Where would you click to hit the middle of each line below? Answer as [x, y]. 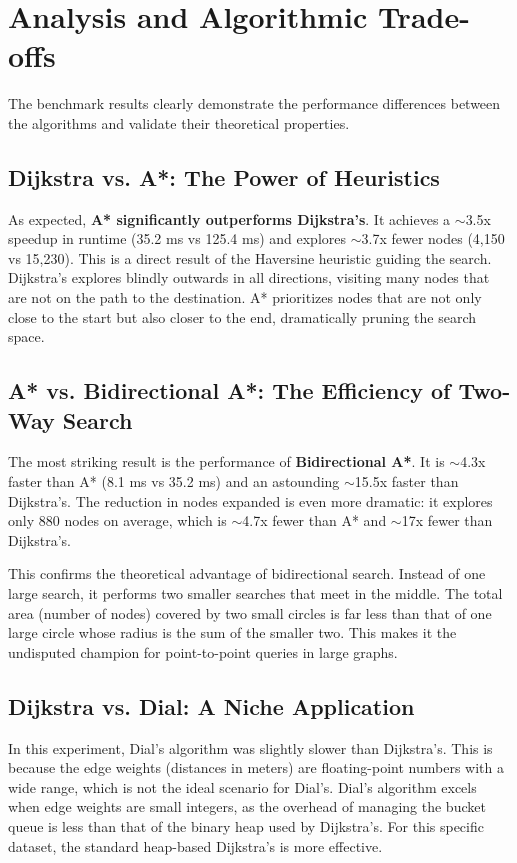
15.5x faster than [406, 481]
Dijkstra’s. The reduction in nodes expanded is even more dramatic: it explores [250, 500]
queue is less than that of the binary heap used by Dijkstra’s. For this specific [246, 825]
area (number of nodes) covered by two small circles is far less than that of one [250, 612]
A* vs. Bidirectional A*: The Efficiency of [229, 390]
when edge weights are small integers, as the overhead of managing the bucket [247, 806]
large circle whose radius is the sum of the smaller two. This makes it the [232, 632]
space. [26, 336]
